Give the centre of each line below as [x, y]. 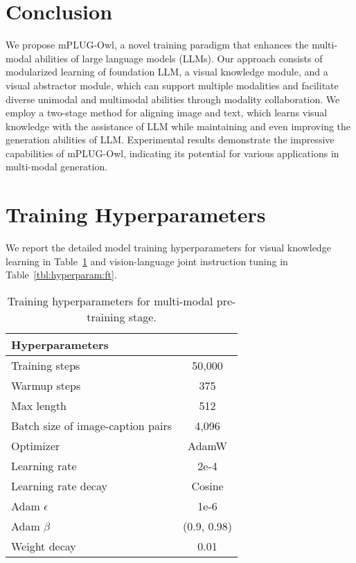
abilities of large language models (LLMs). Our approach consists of [179, 58]
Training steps [46, 365]
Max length [39, 405]
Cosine [207, 485]
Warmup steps [46, 385]
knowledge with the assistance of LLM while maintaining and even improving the [178, 126]
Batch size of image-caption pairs [91, 425]
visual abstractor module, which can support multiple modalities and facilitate [172, 85]
